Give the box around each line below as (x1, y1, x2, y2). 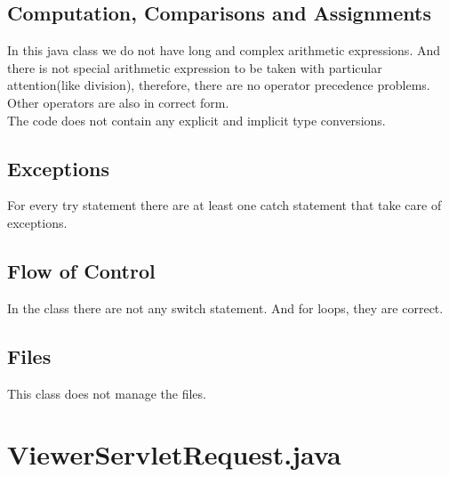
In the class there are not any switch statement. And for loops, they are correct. (7, 298, 444, 317)
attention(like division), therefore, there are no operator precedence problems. (7, 76, 430, 94)
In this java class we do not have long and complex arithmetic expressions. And (7, 41, 441, 60)
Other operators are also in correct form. (7, 93, 229, 111)
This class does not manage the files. (7, 384, 206, 402)
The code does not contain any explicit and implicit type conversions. (7, 110, 386, 129)
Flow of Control (7, 256, 156, 284)
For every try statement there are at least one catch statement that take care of (7, 196, 442, 214)
